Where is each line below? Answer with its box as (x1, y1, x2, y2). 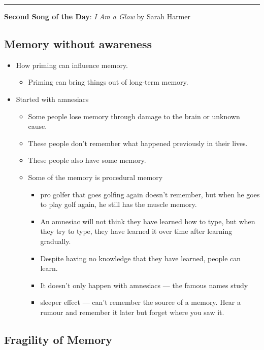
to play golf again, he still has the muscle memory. (40, 199, 197, 209)
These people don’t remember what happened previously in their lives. (28, 137, 248, 148)
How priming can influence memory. (16, 59, 128, 70)
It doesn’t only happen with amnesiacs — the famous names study (40, 279, 248, 290)
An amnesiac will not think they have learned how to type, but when (40, 216, 255, 226)
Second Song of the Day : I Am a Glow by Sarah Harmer (4, 11, 190, 21)
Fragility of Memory (4, 331, 112, 347)
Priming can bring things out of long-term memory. (28, 77, 188, 87)
